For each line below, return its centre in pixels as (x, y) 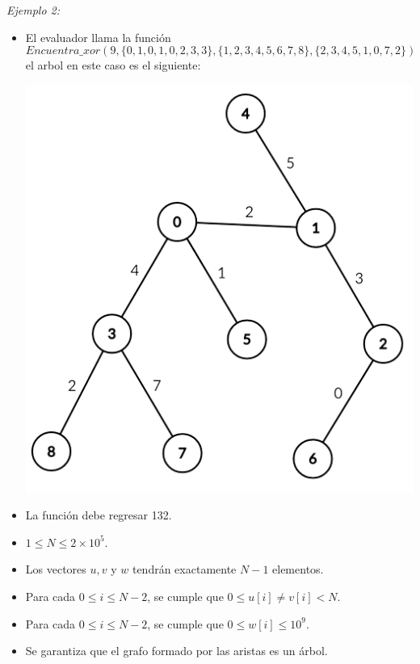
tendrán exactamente (184, 569)
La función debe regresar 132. (99, 515)
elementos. (298, 569)
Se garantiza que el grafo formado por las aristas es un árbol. (176, 651)
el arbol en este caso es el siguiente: (113, 65)
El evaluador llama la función (98, 37)
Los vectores (56, 569)
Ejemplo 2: (34, 10)
